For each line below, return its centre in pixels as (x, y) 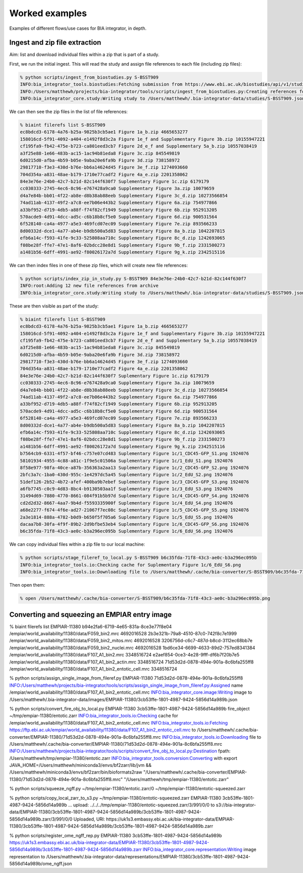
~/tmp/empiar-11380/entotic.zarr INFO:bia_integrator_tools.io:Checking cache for (94, 716)
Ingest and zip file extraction (55, 43)
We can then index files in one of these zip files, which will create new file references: (98, 265)
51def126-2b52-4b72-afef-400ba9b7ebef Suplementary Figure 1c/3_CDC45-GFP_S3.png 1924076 (135, 482)
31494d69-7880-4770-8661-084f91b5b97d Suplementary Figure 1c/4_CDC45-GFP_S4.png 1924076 (135, 496)
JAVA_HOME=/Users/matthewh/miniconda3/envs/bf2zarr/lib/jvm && (80, 765)
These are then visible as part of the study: (54, 306)
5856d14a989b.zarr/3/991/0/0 (41, 819)
